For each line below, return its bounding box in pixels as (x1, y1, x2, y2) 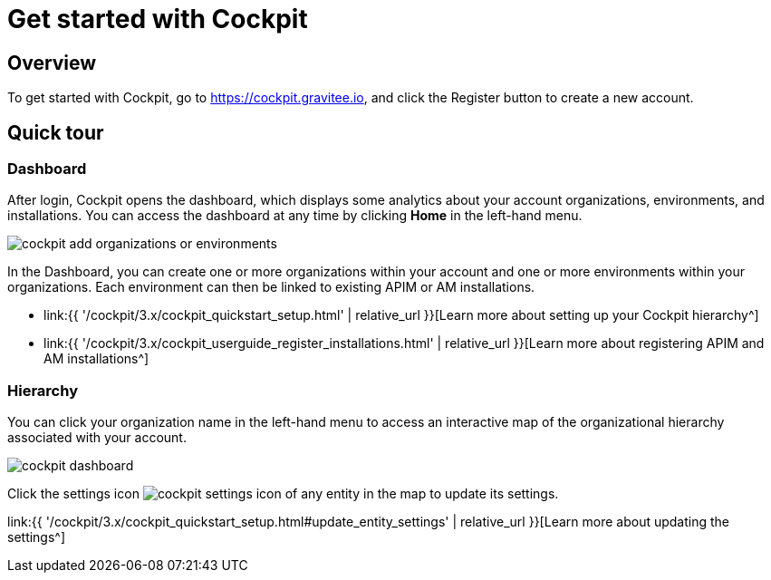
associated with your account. (7, 430, 187, 446)
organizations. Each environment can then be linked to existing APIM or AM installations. (7, 279, 535, 295)
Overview (7, 51, 97, 74)
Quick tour (7, 121, 104, 144)
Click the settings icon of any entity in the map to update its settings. (7, 486, 559, 502)
